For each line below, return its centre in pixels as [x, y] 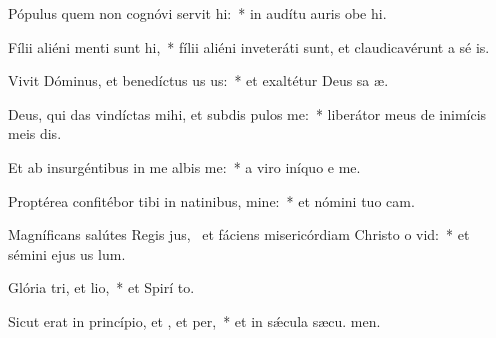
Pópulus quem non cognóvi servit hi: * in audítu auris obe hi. [197, 13]
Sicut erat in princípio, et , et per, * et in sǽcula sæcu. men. [194, 320]
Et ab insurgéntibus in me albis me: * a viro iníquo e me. [184, 166]
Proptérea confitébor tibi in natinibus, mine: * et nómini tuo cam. [211, 200]
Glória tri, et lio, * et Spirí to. [101, 287]
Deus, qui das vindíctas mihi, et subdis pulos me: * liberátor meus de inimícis [247, 113]
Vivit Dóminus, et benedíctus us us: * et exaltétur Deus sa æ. [198, 80]
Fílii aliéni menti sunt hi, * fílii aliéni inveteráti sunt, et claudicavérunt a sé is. [249, 46]
